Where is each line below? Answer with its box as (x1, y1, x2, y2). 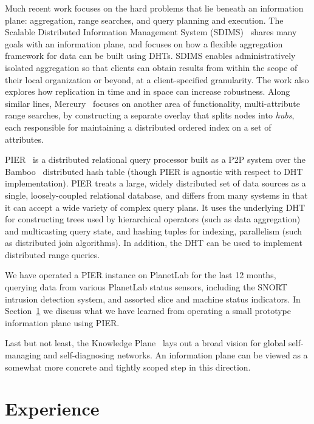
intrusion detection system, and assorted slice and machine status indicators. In (5, 292, 301, 305)
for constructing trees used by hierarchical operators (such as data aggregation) (5, 213, 301, 225)
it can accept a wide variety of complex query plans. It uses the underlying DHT (5, 200, 305, 213)
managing (5, 349, 41, 361)
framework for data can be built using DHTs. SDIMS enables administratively (5, 49, 296, 62)
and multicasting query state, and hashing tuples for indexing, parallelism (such (5, 224, 302, 237)
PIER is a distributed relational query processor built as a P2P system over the (5, 153, 305, 166)
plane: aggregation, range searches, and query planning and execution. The (5, 13, 284, 26)
